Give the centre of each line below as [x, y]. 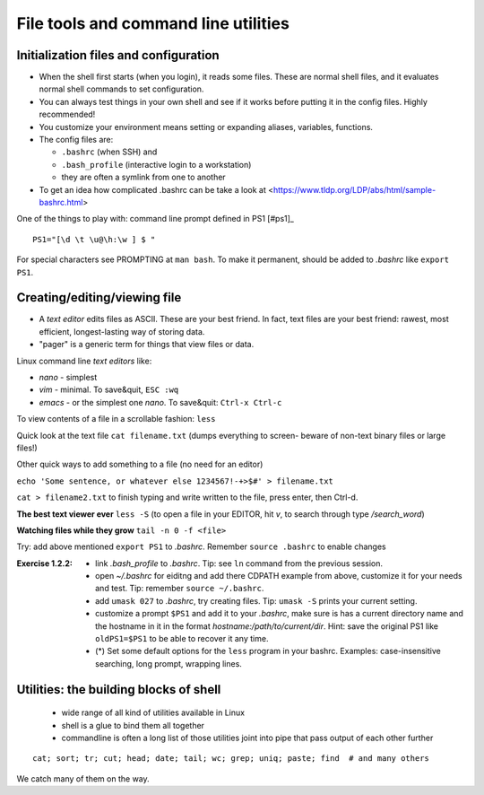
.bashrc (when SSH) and [109, 152]
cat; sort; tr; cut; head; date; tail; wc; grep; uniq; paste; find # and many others [231, 759]
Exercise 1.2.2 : [45, 563]
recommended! [67, 114]
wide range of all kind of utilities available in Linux [153, 712]
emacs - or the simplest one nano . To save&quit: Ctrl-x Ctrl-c [160, 402]
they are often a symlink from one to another [143, 177]
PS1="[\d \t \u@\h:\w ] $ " [94, 239]
